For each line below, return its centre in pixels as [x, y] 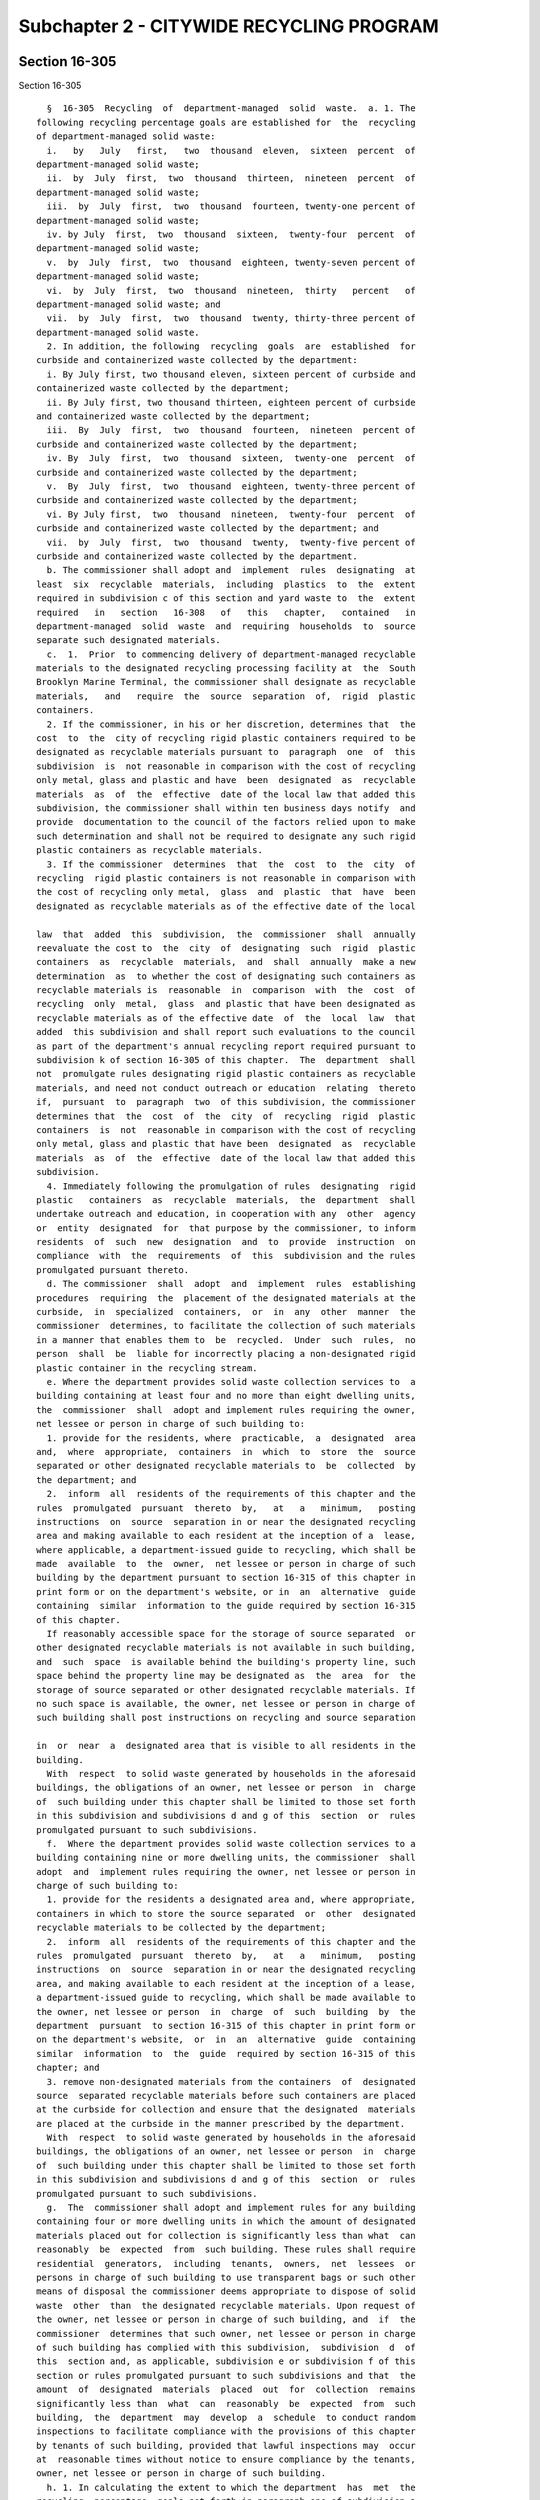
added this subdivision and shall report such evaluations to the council [226, 1032]
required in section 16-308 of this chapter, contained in [226, 612]
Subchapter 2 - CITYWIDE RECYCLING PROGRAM [228, 26]
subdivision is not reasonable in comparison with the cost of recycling [226, 766]
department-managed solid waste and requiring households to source [226, 626]
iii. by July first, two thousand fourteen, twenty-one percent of [231, 206]
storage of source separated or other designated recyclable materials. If [226, 1689]
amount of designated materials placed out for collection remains [226, 2389]
